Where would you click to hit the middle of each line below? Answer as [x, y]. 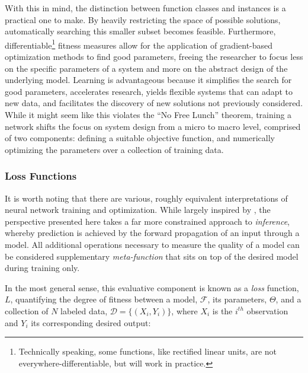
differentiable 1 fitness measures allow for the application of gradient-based [139, 44]
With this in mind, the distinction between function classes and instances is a [145, 8]
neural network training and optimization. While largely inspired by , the [138, 210]
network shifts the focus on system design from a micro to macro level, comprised [153, 126]
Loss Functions [41, 176]
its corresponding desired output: [91, 322]
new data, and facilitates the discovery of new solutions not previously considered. [154, 103]
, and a [288, 299]
